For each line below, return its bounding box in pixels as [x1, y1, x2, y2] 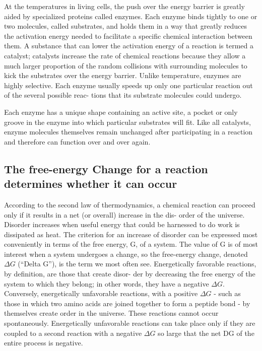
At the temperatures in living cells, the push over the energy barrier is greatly [4, 1, 245, 11]
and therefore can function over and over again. [4, 136, 151, 147]
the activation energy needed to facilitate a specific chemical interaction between [4, 30, 252, 41]
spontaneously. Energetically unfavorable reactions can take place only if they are [4, 318, 255, 328]
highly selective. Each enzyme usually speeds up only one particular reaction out [4, 80, 253, 90]
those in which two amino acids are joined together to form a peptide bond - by [4, 298, 250, 308]
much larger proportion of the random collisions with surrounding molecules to [4, 60, 247, 71]
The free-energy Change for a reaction [4, 161, 208, 176]
